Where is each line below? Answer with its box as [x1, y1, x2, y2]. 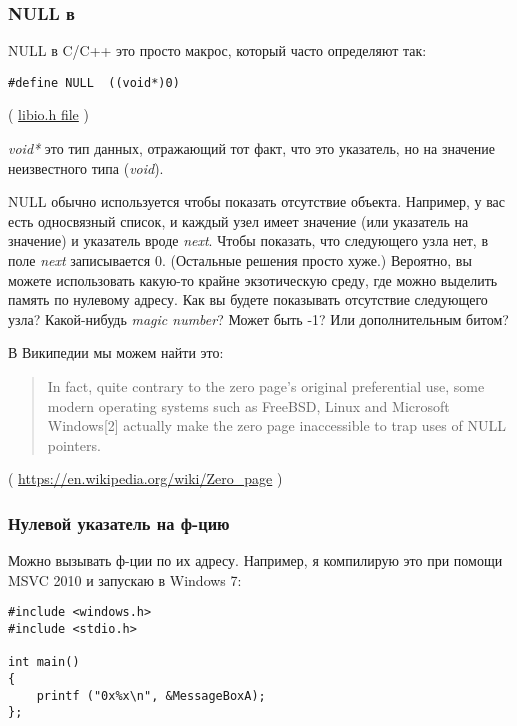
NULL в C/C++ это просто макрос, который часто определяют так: [8, 40, 427, 61]
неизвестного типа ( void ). [8, 157, 164, 178]
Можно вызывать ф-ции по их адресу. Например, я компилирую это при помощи [8, 550, 503, 571]
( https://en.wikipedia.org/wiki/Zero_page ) [8, 468, 283, 489]
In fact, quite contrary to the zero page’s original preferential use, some [47, 376, 485, 396]
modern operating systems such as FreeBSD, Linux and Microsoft [47, 395, 450, 416]
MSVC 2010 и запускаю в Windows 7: [8, 569, 242, 590]
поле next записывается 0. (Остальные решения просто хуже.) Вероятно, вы [8, 250, 472, 271]
